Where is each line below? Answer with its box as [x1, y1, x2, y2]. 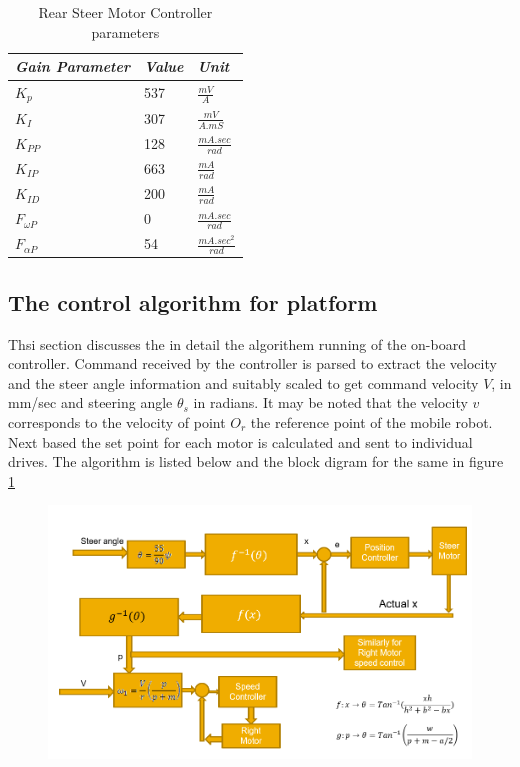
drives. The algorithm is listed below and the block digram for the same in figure [8, 451, 504, 472]
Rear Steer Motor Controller [38, 2, 213, 22]
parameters [91, 21, 160, 42]
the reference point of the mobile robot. [250, 412, 493, 433]
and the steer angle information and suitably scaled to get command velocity [8, 372, 479, 393]
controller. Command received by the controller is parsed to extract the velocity [8, 353, 497, 374]
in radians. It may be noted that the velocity [193, 392, 468, 413]
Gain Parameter [15, 56, 130, 77]
